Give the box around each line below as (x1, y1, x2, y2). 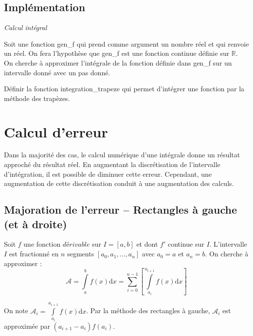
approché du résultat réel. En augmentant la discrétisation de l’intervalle (4, 159, 220, 169)
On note (4, 305, 28, 316)
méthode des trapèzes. (4, 93, 70, 103)
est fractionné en (9, 249, 59, 259)
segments (67, 249, 94, 259)
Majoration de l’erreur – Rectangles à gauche (4, 202, 237, 217)
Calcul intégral (4, 22, 47, 33)
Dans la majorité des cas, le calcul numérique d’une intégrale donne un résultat (4, 150, 240, 160)
